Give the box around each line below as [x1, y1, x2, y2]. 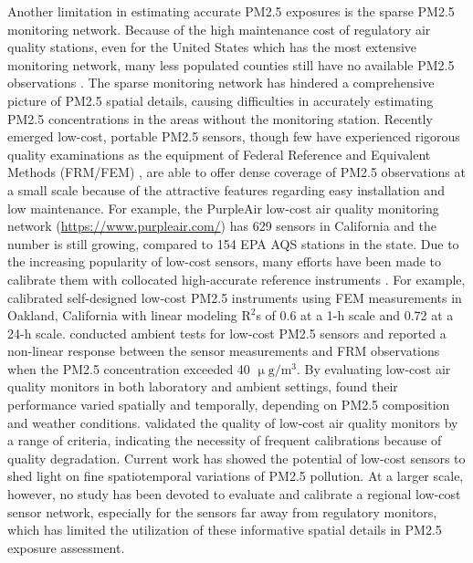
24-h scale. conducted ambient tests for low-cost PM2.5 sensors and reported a [7, 323, 447, 342]
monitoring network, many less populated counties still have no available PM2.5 [7, 55, 455, 74]
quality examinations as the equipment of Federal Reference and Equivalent [7, 144, 431, 163]
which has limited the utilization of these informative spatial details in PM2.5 [7, 520, 442, 539]
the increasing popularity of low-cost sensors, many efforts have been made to [7, 252, 442, 271]
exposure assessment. [7, 537, 125, 557]
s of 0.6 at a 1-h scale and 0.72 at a [256, 306, 454, 325]
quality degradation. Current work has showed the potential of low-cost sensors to [7, 448, 466, 467]
